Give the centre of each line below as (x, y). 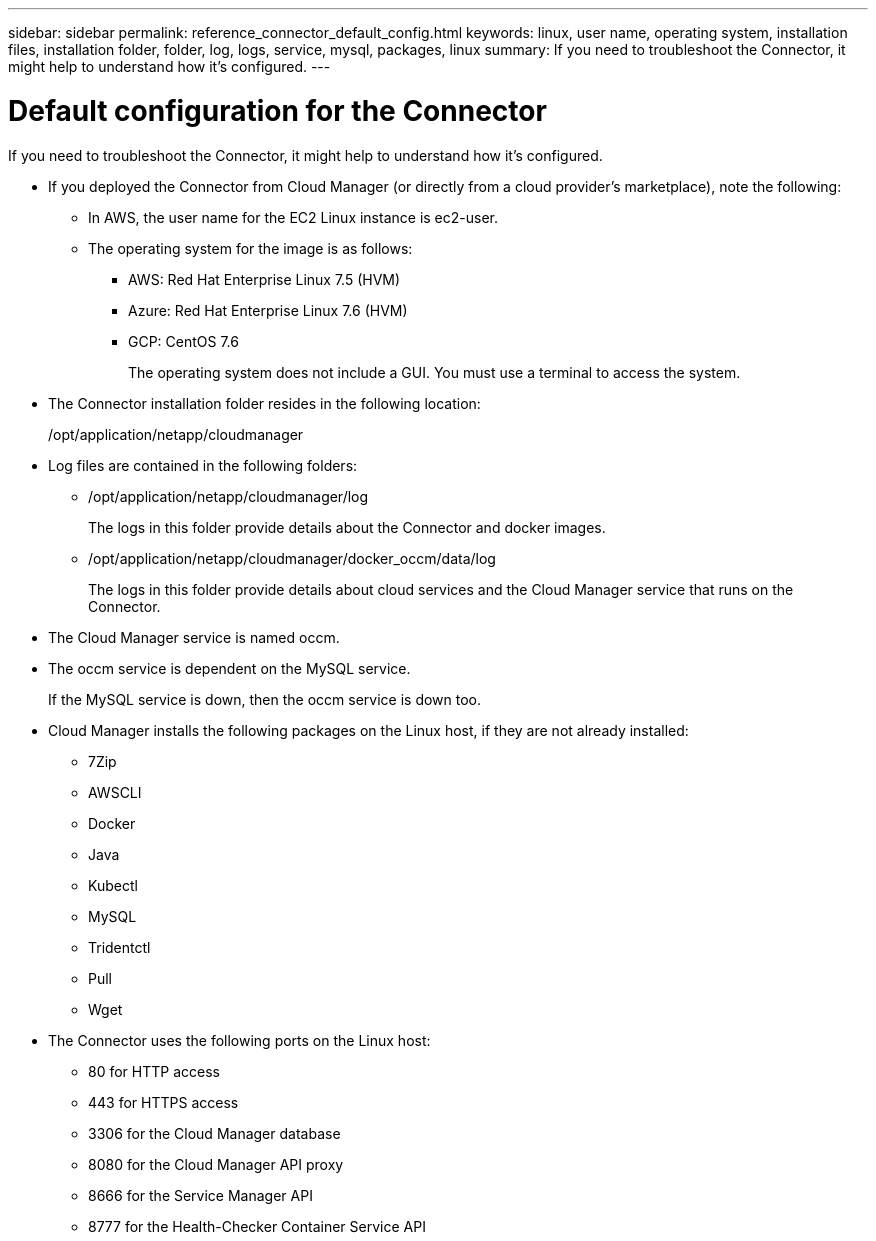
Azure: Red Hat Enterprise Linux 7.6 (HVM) (268, 310)
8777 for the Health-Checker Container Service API (257, 1226)
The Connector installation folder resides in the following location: (264, 403)
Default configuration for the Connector (277, 110)
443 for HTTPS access (163, 1102)
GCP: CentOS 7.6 (183, 341)
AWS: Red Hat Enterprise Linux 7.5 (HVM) (264, 279)
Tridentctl (119, 947)
